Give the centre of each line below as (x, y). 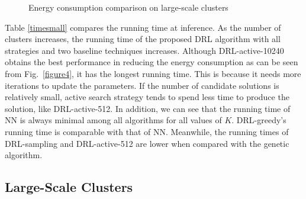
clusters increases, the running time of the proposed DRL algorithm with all (143, 39)
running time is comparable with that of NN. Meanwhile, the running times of (147, 131)
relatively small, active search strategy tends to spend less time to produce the (147, 97)
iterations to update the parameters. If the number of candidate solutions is (142, 85)
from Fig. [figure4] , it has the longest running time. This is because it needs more (153, 73)
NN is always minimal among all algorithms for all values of (113, 120)
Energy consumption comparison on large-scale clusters (128, 7)
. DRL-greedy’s (259, 120)
